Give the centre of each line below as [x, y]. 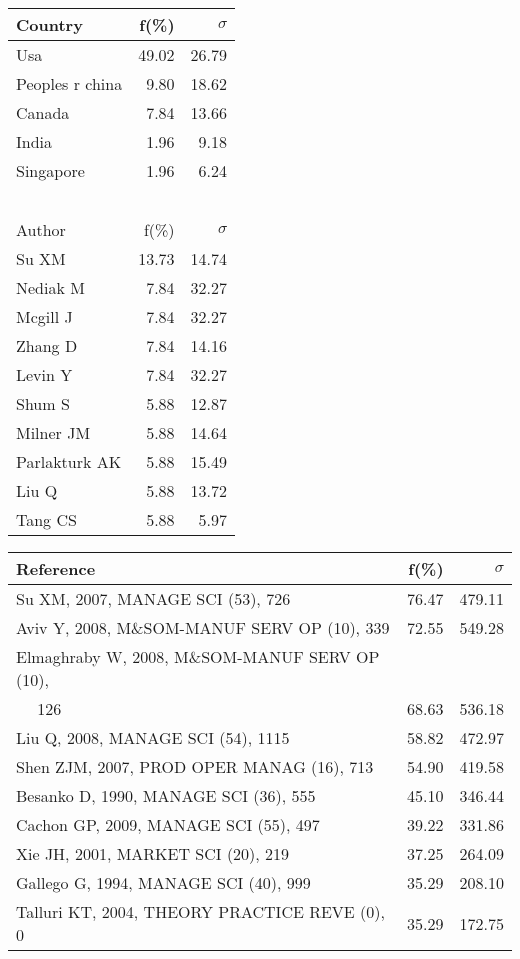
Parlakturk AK [69, 461]
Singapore [50, 170]
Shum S [43, 403]
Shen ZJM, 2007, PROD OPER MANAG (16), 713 [195, 766]
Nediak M [50, 287]
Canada [43, 112]
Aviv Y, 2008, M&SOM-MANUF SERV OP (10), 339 [203, 627]
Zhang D [47, 345]
